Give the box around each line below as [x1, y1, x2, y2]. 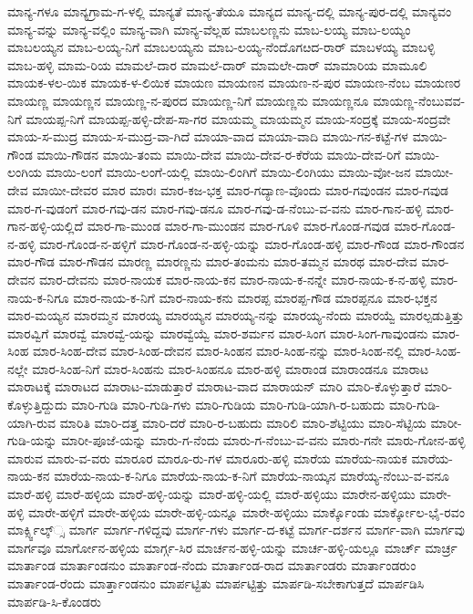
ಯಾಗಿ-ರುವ [7, 412, 57, 432]
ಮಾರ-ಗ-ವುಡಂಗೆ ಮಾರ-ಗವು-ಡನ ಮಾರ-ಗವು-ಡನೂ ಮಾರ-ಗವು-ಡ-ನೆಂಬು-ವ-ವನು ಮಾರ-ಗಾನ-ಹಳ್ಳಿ [7, 198, 423, 217]
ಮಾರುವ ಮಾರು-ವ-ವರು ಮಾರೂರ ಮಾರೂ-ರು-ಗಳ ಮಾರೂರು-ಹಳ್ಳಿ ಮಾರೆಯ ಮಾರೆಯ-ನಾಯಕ [7, 448, 407, 467]
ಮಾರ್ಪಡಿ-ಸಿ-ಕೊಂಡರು [7, 591, 101, 610]
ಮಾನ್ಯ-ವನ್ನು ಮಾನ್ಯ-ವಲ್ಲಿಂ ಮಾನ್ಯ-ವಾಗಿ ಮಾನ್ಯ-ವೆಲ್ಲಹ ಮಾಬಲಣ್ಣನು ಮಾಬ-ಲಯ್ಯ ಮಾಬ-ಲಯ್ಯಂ [7, 19, 411, 38]
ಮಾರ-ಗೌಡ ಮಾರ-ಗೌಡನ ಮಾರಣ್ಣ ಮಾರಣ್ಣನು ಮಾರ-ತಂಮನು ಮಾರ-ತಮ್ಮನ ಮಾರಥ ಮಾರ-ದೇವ [7, 252, 417, 271]
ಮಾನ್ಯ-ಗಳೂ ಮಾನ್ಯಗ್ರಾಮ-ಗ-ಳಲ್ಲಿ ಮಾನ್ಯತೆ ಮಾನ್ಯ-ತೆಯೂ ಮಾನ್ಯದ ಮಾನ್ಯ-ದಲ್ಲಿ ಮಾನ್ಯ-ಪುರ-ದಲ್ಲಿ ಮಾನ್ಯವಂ [7, 2, 452, 20]
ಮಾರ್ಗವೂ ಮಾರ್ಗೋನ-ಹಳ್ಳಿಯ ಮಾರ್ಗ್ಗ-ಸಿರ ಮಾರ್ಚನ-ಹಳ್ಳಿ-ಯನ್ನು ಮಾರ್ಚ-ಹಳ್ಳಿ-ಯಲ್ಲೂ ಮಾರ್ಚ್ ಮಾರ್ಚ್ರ [7, 537, 458, 557]
